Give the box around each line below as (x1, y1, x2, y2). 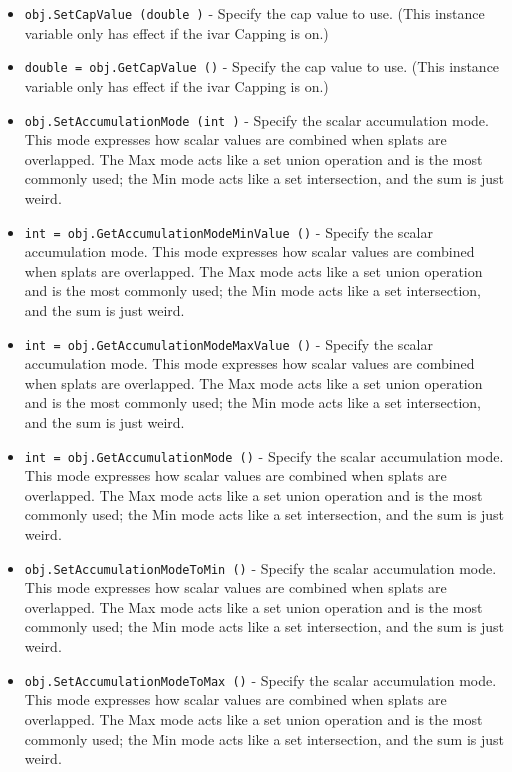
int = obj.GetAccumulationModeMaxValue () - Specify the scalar (24, 333, 433, 354)
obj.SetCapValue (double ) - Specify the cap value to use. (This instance (24, 3, 485, 23)
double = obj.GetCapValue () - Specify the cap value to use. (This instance (24, 56, 500, 77)
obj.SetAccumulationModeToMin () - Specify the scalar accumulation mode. (24, 557, 497, 578)
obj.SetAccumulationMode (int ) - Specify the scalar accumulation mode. (24, 109, 489, 130)
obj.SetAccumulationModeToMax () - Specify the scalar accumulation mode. (24, 669, 497, 690)
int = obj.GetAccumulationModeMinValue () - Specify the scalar (24, 221, 433, 242)
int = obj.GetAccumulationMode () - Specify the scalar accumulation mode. (24, 445, 504, 466)
